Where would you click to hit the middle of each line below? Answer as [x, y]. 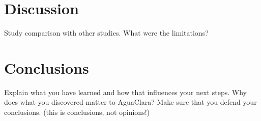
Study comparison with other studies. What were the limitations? [106, 33]
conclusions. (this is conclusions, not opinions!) [77, 112]
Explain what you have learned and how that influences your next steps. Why [125, 92]
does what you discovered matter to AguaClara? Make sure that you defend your [130, 102]
